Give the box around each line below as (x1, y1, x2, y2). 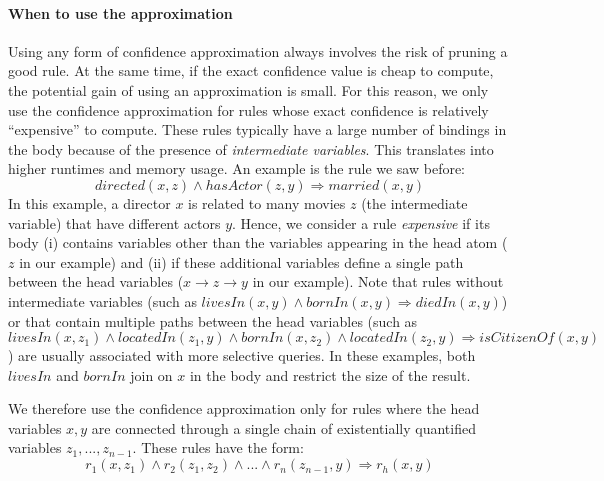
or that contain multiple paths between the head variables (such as (8, 310, 418, 331)
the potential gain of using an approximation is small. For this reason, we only (8, 79, 489, 100)
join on (130, 364, 173, 385)
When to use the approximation (8, 2, 233, 23)
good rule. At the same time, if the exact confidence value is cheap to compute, (8, 60, 494, 81)
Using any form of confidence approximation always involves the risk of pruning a (8, 40, 508, 61)
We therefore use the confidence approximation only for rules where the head (8, 398, 480, 419)
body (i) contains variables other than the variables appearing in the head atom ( (8, 232, 508, 253)
